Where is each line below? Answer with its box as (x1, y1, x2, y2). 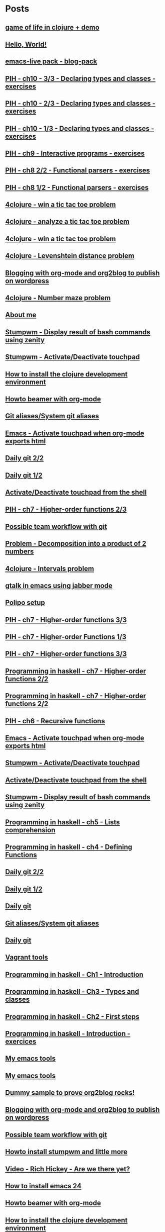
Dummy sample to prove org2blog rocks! (5, 1089, 135, 1097)
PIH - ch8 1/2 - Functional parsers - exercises (5, 183, 149, 192)
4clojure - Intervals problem (5, 564, 94, 573)
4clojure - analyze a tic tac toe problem (5, 217, 130, 226)
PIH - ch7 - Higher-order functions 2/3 (5, 505, 127, 514)
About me (5, 311, 36, 319)
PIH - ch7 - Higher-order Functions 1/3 (5, 633, 126, 641)
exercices (5, 1037, 36, 1046)
